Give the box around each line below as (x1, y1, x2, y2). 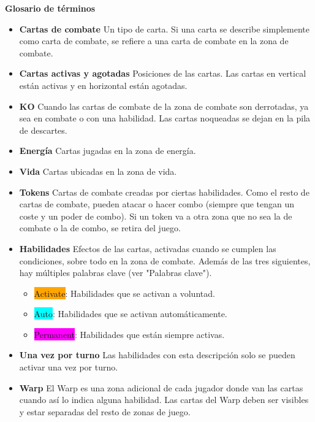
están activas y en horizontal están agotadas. (19, 79, 188, 91)
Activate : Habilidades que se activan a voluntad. (34, 286, 215, 299)
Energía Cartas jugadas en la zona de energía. (19, 144, 196, 157)
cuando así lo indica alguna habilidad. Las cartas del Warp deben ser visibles (19, 393, 309, 406)
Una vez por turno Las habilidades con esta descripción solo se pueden (19, 348, 295, 361)
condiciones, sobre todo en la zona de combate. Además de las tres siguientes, (19, 254, 311, 267)
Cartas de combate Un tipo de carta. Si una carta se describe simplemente (19, 22, 309, 35)
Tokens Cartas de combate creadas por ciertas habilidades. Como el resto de (19, 185, 309, 198)
